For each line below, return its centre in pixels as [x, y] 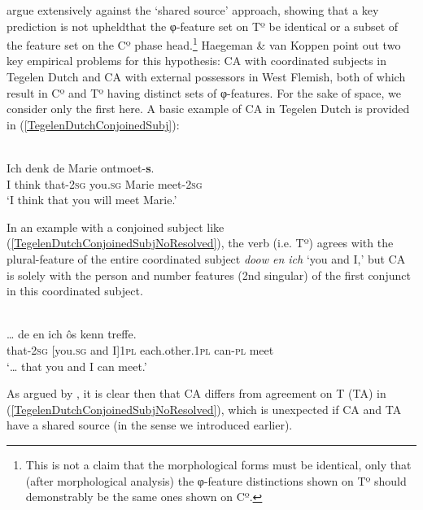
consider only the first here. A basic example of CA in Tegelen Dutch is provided [208, 109]
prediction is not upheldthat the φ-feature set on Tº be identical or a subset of [203, 26]
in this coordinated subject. [75, 291]
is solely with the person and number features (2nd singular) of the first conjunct [209, 275]
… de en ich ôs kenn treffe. [72, 334]
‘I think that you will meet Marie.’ [92, 200]
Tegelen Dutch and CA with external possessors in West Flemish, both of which [206, 77]
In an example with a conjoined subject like [116, 227]
